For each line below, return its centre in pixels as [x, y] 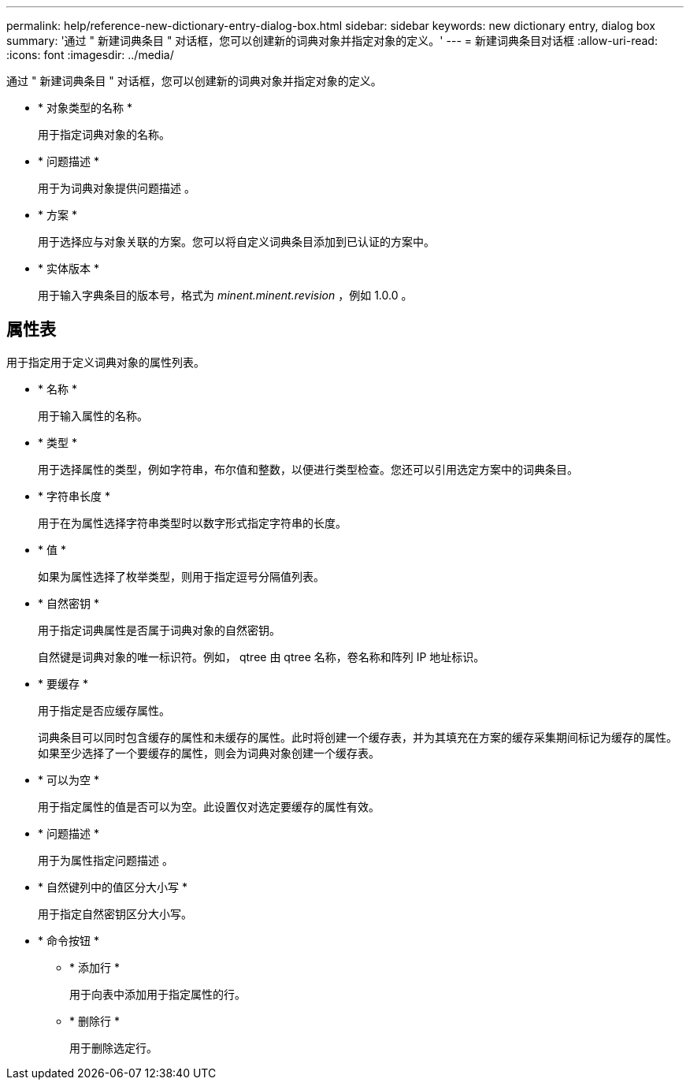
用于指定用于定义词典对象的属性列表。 [106, 362]
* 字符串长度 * [74, 496]
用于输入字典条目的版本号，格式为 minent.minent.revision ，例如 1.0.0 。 [225, 295]
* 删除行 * [95, 1021]
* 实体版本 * [69, 268]
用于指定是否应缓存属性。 [104, 710]
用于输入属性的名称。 [93, 415]
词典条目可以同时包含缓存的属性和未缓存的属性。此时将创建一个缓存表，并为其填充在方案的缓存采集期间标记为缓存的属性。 [358, 737]
